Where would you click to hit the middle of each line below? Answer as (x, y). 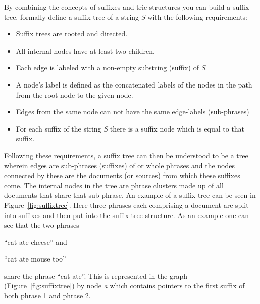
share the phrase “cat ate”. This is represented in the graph (96, 275)
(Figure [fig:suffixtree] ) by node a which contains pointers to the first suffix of (124, 286)
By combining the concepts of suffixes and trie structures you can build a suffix (127, 7)
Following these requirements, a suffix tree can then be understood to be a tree (126, 155)
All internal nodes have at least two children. (85, 50)
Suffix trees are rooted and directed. (72, 34)
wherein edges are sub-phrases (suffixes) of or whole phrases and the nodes (120, 165)
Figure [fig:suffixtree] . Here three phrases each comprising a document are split (126, 205)
